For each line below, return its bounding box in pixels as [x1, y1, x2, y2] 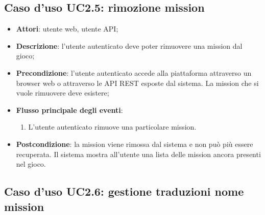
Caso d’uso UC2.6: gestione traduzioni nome [4, 183, 244, 199]
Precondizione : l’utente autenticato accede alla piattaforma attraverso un [16, 67, 252, 78]
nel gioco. [16, 159, 46, 169]
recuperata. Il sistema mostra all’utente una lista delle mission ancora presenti [16, 148, 261, 159]
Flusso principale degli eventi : [16, 104, 123, 115]
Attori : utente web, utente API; [16, 23, 118, 34]
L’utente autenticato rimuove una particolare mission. [28, 121, 197, 132]
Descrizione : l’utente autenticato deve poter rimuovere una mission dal [16, 40, 243, 51]
